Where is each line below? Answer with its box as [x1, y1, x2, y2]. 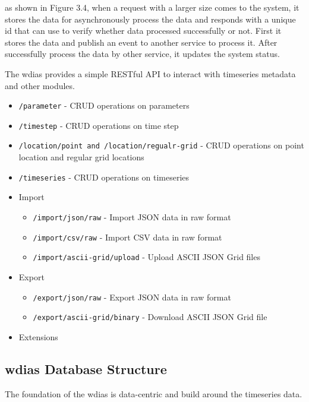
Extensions [18, 330, 58, 343]
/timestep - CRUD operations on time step [18, 119, 179, 131]
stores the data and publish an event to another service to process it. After [5, 36, 278, 48]
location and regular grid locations [18, 151, 144, 163]
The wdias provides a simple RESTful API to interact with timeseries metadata [5, 67, 296, 80]
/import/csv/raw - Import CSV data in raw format [33, 230, 222, 243]
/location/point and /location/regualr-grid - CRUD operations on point [18, 139, 304, 151]
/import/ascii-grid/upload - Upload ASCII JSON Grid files [33, 251, 260, 263]
